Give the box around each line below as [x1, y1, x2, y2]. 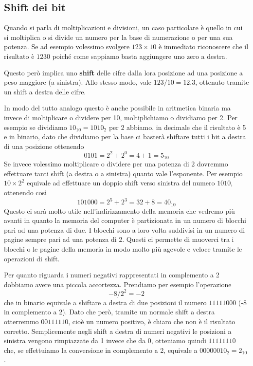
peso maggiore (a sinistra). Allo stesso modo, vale [4, 77, 152, 87]
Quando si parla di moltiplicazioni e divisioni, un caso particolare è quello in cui [4, 22, 243, 33]
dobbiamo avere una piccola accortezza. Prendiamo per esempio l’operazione [4, 279, 232, 289]
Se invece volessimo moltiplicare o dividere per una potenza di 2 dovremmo [4, 159, 228, 169]
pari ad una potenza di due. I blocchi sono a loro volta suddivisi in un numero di [4, 224, 245, 235]
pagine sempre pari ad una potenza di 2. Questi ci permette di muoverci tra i [4, 234, 234, 244]
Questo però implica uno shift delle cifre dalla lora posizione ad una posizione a [4, 67, 243, 77]
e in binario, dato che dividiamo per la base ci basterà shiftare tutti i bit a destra [4, 131, 246, 142]
